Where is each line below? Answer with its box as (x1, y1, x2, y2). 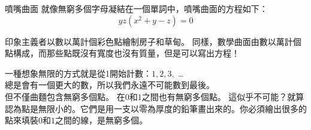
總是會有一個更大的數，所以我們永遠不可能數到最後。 (5, 78, 215, 91)
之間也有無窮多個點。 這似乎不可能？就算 (141, 90, 304, 102)
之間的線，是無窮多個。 (55, 114, 147, 126)
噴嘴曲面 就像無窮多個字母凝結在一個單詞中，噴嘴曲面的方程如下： (5, 2, 268, 14)
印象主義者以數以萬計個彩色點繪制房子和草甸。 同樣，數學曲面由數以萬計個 (5, 35, 301, 47)
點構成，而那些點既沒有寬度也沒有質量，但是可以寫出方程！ (5, 47, 240, 59)
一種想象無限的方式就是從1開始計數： (5, 66, 152, 79)
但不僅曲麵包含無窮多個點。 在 (5, 90, 125, 102)
